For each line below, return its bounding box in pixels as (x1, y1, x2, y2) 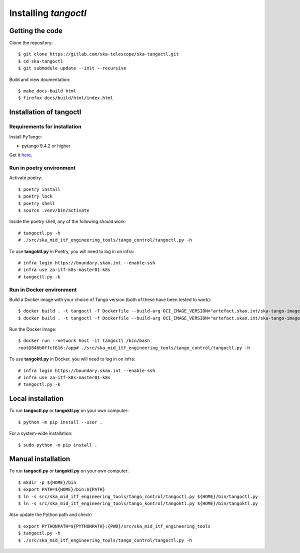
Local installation (9, 394, 64, 403)
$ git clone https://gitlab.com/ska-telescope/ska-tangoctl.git (18, 51, 179, 57)
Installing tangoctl (9, 7, 87, 18)
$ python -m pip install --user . (18, 419, 102, 425)
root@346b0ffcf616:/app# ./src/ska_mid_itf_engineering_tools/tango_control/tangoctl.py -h (18, 345, 250, 350)
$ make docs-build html (18, 88, 76, 94)
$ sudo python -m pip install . (18, 442, 97, 447)
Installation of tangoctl (9, 108, 81, 116)
